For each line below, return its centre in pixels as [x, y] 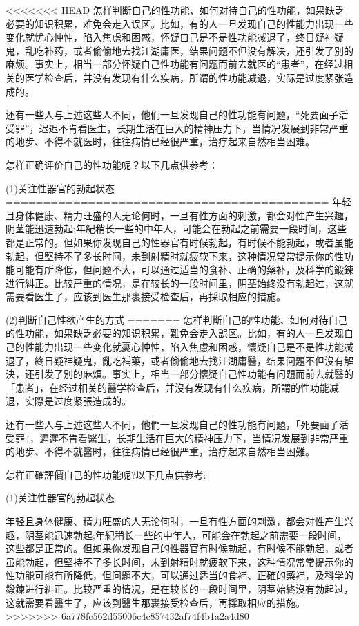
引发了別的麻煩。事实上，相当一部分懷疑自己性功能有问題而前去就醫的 [194, 374]
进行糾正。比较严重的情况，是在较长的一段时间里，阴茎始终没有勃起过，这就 [179, 283]
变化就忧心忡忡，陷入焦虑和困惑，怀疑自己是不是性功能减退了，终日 [160, 37]
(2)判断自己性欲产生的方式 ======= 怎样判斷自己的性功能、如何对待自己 [177, 319]
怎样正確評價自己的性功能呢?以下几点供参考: [106, 474]
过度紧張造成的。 [92, 401]
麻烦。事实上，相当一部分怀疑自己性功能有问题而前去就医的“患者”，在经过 [175, 64]
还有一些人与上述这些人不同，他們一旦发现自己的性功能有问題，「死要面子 [172, 424]
